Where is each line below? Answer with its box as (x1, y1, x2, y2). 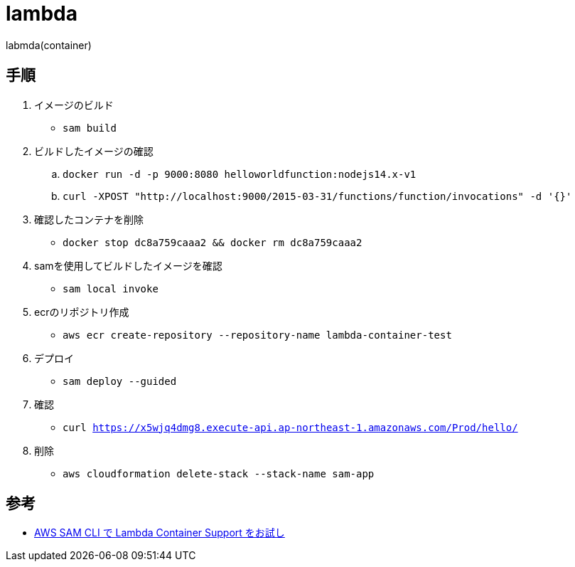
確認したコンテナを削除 (34, 213, 144, 226)
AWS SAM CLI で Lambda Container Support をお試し (34, 526, 285, 539)
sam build (63, 122, 117, 134)
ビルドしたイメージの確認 (34, 144, 154, 157)
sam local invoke (63, 282, 158, 295)
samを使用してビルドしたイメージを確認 (34, 259, 222, 272)
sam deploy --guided (63, 375, 177, 387)
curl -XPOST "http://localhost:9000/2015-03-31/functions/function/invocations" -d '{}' (63, 190, 572, 202)
